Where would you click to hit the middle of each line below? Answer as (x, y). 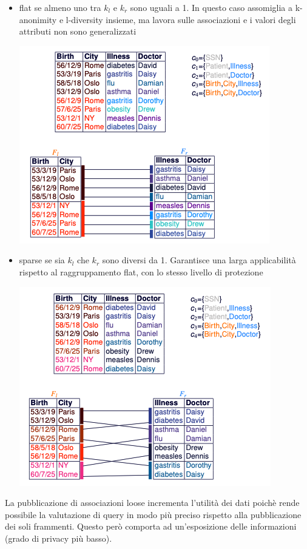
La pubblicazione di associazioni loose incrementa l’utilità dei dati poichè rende (152, 503)
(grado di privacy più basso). (59, 538)
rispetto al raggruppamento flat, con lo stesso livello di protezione (141, 271)
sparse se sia (42, 260)
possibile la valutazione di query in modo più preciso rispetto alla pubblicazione (153, 514)
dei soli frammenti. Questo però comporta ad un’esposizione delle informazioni (151, 526)
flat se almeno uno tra (60, 7)
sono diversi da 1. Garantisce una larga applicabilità (199, 260)
